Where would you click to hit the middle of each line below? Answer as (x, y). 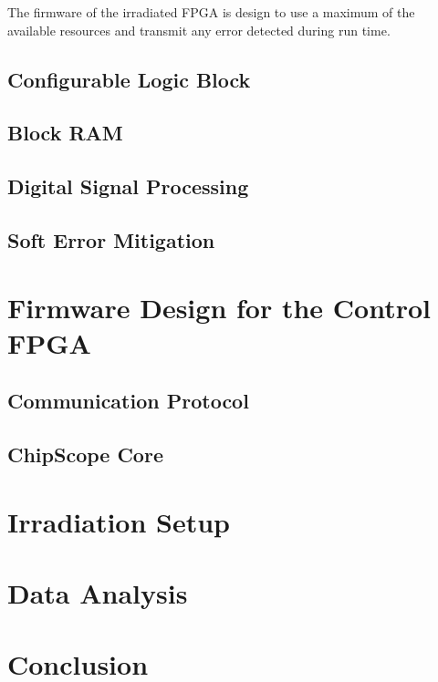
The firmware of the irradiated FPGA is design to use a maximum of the (211, 12)
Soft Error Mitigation (111, 239)
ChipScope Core (85, 455)
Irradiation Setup (119, 521)
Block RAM (65, 133)
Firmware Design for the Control (219, 307)
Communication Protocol (128, 401)
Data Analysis (98, 593)
